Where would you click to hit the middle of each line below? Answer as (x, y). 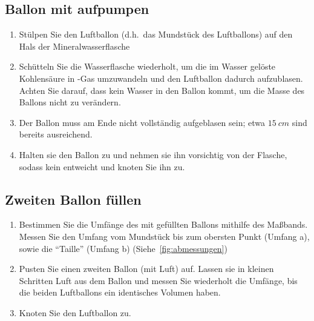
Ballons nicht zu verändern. (70, 102)
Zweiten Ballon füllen (73, 199)
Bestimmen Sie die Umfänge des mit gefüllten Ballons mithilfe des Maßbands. (163, 224)
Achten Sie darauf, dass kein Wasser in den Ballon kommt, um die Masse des (162, 90)
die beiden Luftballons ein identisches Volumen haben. (120, 292)
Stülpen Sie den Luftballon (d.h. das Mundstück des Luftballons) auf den (156, 34)
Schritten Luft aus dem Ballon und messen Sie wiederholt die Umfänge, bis (158, 280)
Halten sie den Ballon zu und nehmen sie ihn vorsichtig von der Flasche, (153, 154)
